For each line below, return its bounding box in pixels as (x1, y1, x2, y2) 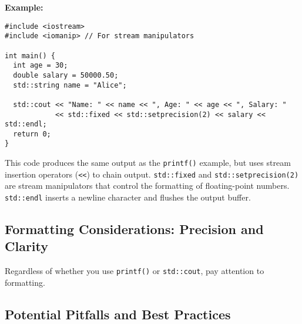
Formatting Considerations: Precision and (5, 220, 264, 238)
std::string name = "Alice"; (13, 81, 127, 89)
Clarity (5, 237, 49, 255)
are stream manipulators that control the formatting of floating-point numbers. (5, 179, 290, 192)
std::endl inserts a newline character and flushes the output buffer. (5, 191, 251, 203)
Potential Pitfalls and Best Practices (5, 305, 231, 323)
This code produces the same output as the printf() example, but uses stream (5, 156, 291, 169)
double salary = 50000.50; (13, 71, 119, 79)
